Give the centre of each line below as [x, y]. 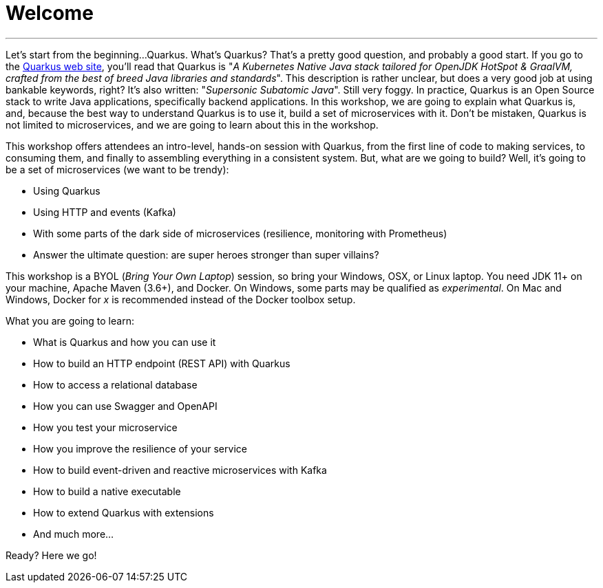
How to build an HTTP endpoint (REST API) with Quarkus [162, 363]
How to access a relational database [115, 384]
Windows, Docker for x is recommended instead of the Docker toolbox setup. [181, 299]
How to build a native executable [107, 491]
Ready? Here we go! [51, 555]
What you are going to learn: [70, 320]
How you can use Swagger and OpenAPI [125, 406]
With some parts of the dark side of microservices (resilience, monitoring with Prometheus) [240, 233]
